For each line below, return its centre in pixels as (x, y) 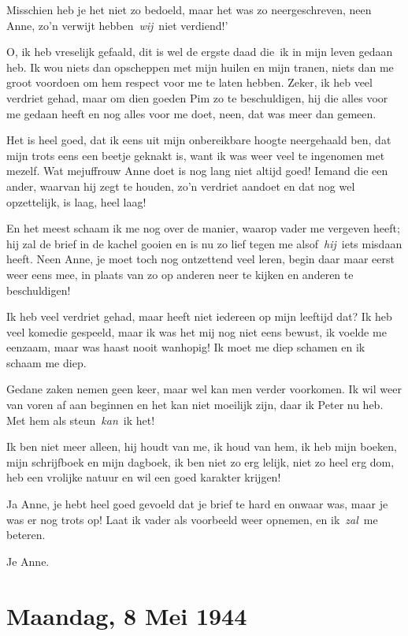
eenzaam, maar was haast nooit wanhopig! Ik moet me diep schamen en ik (186, 347)
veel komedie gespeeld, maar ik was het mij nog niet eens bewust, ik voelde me (197, 331)
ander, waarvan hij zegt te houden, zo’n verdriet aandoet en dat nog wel (181, 186)
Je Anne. (28, 561)
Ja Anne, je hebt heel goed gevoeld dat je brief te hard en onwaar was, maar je (197, 504)
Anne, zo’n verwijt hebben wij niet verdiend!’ (117, 25)
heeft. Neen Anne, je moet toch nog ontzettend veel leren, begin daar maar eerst (200, 259)
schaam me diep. (46, 362)
